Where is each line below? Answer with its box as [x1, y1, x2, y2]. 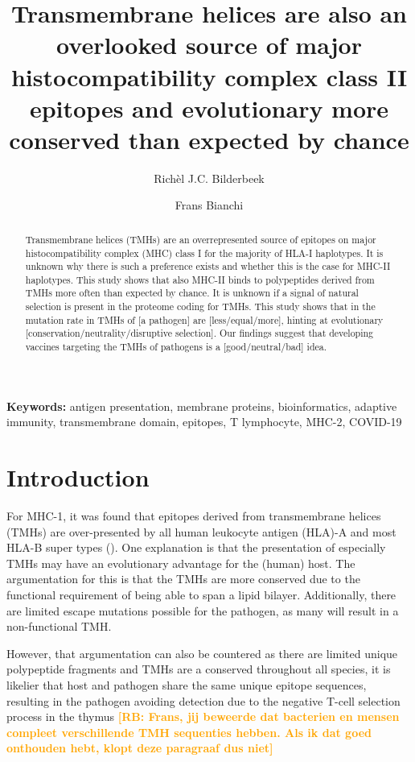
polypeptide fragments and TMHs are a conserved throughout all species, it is [6, 661, 391, 677]
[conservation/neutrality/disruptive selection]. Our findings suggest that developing [25, 326, 374, 340]
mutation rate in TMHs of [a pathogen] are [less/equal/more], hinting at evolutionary [25, 313, 384, 326]
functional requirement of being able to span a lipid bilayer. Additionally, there [6, 586, 397, 603]
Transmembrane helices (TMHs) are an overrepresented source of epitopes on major [25, 232, 376, 246]
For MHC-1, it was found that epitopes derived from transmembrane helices [6, 507, 381, 524]
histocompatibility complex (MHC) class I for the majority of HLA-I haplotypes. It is [25, 246, 384, 259]
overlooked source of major [56, 28, 362, 61]
